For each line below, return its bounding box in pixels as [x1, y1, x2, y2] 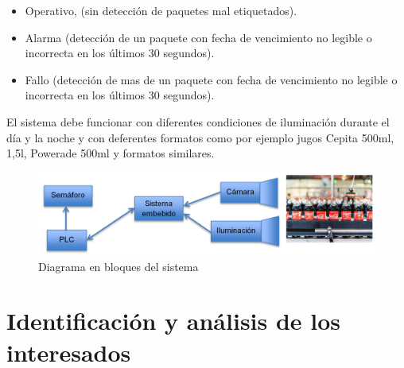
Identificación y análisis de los [6, 304, 341, 337]
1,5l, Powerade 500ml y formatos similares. [6, 145, 215, 161]
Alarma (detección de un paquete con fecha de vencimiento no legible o [25, 29, 372, 45]
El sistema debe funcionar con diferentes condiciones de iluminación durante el [6, 113, 390, 130]
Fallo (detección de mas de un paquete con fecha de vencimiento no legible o [25, 71, 398, 87]
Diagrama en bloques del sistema [38, 258, 199, 274]
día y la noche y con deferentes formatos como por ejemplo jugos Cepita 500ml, [6, 129, 394, 145]
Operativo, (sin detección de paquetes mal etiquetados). [25, 2, 297, 18]
